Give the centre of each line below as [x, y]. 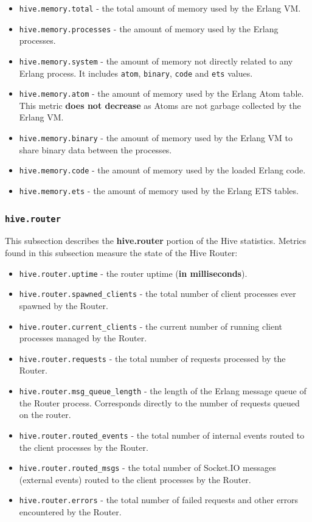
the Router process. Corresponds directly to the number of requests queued [159, 402]
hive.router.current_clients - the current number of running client [151, 326]
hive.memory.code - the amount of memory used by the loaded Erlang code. [162, 170]
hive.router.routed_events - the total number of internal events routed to [162, 435]
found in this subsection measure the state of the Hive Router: [121, 252]
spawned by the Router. [64, 305]
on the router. [45, 415]
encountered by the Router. [70, 512]
